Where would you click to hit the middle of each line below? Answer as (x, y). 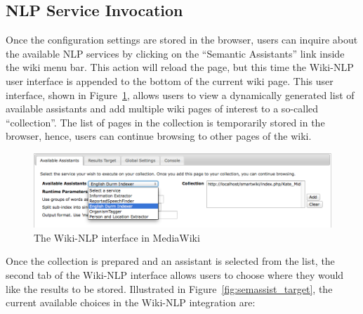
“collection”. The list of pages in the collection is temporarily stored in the (165, 122)
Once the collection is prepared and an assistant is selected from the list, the (170, 261)
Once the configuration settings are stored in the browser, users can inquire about (182, 40)
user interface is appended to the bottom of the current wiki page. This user (170, 80)
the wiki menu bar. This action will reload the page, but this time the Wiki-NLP (180, 67)
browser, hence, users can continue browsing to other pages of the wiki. (159, 136)
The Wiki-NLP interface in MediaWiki (117, 237)
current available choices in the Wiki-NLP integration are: (131, 302)
